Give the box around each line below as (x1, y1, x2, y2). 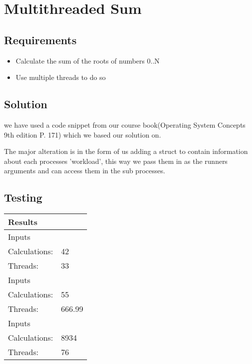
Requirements (4, 32, 77, 47)
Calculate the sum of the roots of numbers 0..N (15, 55, 160, 66)
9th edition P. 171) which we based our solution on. (4, 129, 161, 140)
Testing (4, 190, 42, 205)
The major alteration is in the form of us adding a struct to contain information (4, 146, 248, 156)
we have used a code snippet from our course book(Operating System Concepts (4, 119, 246, 130)
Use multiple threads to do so (15, 72, 106, 82)
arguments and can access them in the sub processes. (4, 165, 166, 176)
